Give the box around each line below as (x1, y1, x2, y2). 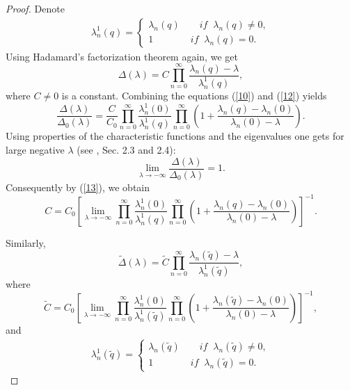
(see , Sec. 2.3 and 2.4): (77, 143, 176, 157)
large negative (6, 143, 65, 157)
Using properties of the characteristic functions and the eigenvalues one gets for (6, 129, 344, 143)
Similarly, (6, 235, 46, 250)
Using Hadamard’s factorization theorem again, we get (6, 49, 238, 63)
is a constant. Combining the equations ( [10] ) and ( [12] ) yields (61, 88, 327, 102)
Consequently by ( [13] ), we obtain (6, 179, 150, 194)
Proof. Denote (6, 1, 65, 15)
